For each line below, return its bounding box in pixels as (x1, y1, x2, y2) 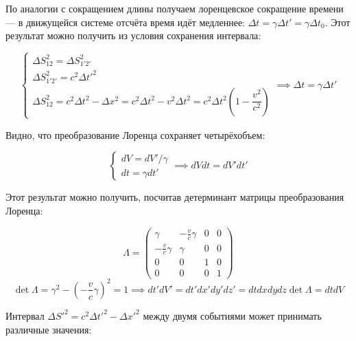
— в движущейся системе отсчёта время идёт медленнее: (5, 14, 245, 29)
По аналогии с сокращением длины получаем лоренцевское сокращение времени (5, 1, 344, 15)
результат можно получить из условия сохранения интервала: (5, 28, 261, 43)
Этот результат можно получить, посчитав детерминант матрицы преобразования (5, 190, 344, 204)
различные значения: (5, 322, 92, 336)
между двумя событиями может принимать (143, 308, 322, 322)
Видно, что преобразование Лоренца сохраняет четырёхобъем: (5, 127, 265, 142)
